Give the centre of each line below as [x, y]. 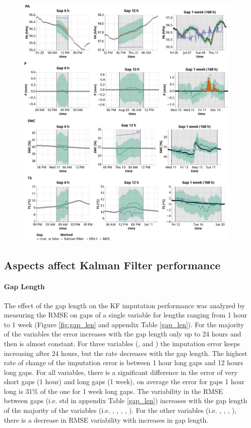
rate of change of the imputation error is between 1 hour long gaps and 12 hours [124, 363]
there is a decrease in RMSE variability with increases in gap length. [106, 419]
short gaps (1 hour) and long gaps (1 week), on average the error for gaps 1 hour [124, 381]
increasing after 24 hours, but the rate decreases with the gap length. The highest [126, 353]
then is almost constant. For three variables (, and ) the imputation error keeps [122, 343]
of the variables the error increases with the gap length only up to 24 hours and [123, 334]
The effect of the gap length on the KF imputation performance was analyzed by [125, 305]
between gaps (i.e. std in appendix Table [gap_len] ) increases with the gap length [126, 400]
